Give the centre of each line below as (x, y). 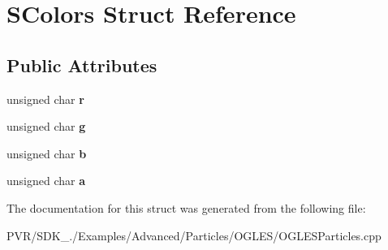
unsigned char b (47, 153)
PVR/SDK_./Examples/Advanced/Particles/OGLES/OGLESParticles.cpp (194, 235)
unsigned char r (45, 99)
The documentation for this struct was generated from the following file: (186, 207)
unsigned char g (46, 126)
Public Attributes (82, 65)
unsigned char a (46, 181)
